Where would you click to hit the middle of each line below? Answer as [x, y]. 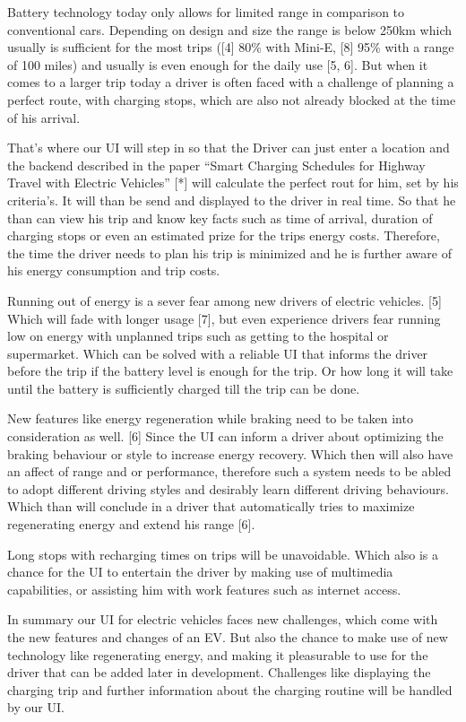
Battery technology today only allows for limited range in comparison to [206, 12]
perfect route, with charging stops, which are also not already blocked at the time [232, 99]
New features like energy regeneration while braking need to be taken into [210, 418]
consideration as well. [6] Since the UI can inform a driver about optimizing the [225, 436]
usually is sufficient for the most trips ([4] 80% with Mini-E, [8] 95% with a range [231, 47]
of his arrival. [44, 117]
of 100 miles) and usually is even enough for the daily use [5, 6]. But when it [218, 64]
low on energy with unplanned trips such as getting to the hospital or [198, 336]
